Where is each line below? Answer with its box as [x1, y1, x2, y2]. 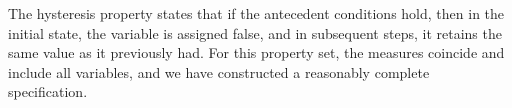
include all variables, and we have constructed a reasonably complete [8, 61, 430, 82]
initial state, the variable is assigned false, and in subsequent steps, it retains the [8, 22, 502, 43]
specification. [8, 81, 88, 102]
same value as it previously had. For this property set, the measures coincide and [8, 42, 505, 63]
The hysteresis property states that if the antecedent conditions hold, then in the [8, 3, 505, 23]
